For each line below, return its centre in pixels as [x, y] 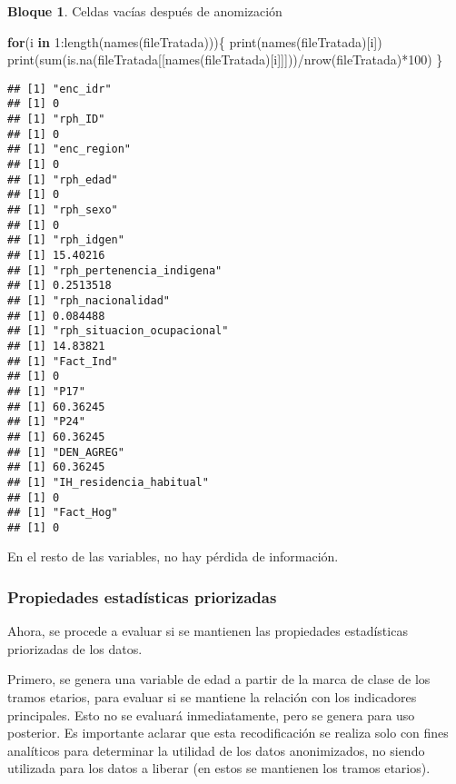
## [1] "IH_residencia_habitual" [108, 482]
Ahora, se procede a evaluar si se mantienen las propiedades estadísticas [208, 631]
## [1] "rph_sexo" [63, 210]
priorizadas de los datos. [75, 648]
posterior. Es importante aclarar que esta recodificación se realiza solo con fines [228, 733]
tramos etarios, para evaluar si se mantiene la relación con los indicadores [212, 697]
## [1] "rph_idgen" [66, 240]
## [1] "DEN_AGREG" [66, 452]
